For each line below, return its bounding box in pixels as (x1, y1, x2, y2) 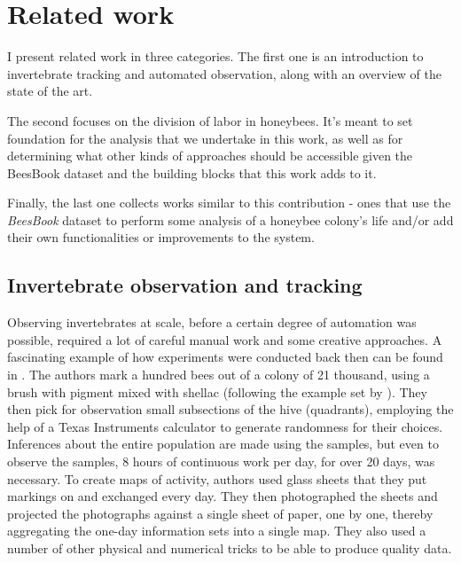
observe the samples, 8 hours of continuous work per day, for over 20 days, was (7, 452, 435, 471)
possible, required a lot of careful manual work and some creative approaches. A (7, 330, 442, 348)
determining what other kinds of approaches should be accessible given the (7, 146, 413, 165)
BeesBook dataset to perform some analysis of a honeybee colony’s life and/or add (7, 210, 454, 229)
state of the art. (7, 82, 93, 100)
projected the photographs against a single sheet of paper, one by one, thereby (7, 504, 434, 522)
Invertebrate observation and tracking (7, 271, 363, 299)
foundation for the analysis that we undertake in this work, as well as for (7, 129, 403, 147)
